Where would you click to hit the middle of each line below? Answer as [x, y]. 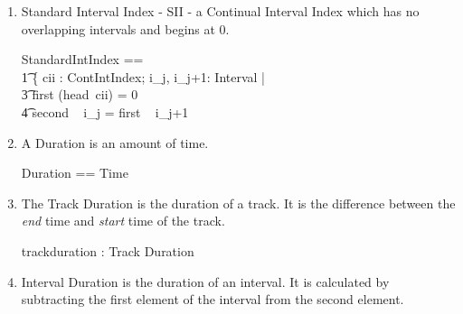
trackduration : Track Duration [108, 250]
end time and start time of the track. [123, 221]
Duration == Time [75, 173]
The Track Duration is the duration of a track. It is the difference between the [238, 203]
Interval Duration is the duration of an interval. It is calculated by [205, 281]
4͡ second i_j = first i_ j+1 [105, 111]
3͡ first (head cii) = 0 [80, 94]
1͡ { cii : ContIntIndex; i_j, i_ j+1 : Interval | [143, 76]
